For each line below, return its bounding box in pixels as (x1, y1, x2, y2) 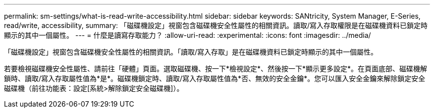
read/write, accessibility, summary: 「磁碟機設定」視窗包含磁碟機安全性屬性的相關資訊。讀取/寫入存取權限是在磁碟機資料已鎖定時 (4, 21, 428, 29)
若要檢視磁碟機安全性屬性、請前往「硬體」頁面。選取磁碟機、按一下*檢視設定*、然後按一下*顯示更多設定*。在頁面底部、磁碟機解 (4, 64, 428, 73)
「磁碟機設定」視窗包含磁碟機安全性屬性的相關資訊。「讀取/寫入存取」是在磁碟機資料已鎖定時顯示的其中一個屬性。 (4, 48, 378, 56)
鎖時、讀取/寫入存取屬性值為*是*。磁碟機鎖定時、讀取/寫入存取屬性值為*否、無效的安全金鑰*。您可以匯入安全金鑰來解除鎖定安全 (4, 74, 426, 83)
